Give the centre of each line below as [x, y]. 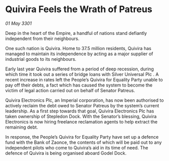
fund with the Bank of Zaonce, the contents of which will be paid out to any [83, 142]
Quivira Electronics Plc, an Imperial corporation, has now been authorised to [85, 100]
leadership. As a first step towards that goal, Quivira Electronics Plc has [80, 111]
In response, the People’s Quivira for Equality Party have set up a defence [82, 137]
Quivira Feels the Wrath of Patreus [79, 9]
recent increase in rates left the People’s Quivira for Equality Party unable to [84, 79]
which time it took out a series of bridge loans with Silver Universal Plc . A [82, 74]
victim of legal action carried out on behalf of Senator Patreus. [70, 90]
